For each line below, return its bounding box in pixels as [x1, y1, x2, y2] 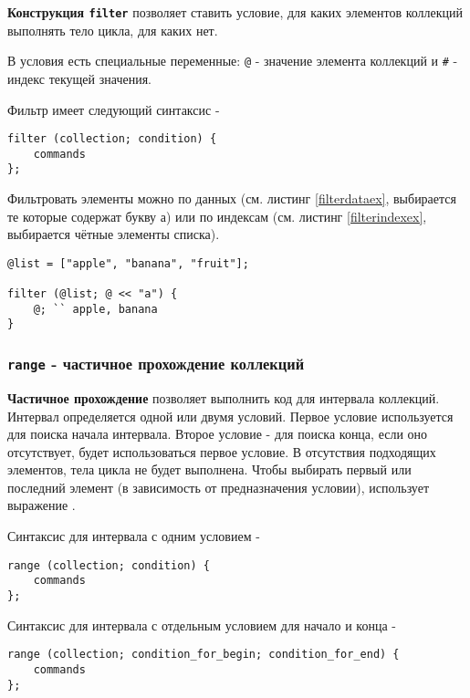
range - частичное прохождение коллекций [7, 352, 305, 375]
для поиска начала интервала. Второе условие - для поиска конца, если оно [7, 424, 428, 443]
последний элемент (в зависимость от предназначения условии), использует [7, 477, 430, 496]
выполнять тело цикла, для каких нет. [7, 20, 218, 39]
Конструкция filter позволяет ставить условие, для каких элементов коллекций [7, 3, 464, 21]
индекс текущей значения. [7, 68, 151, 88]
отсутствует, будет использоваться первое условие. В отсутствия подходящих [7, 442, 436, 461]
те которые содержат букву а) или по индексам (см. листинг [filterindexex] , [7, 206, 427, 225]
